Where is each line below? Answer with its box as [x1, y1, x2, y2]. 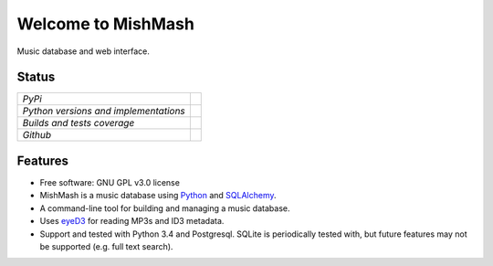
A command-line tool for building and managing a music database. [39, 202, 290, 214]
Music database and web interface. [16, 46, 150, 57]
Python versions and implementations [22, 105, 186, 118]
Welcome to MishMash [16, 14, 195, 34]
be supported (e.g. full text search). [39, 240, 173, 251]
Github [22, 129, 52, 142]
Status [16, 69, 56, 85]
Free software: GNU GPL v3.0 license [39, 176, 180, 187]
